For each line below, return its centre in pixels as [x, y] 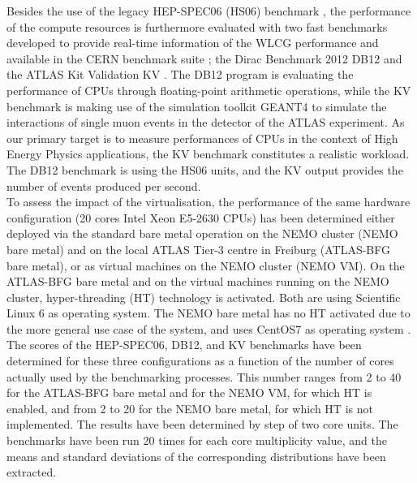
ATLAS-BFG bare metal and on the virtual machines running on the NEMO [198, 281]
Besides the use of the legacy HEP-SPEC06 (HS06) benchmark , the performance [209, 11]
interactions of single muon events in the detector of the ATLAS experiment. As [206, 122]
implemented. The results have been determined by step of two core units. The [202, 424]
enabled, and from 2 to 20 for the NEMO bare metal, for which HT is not [190, 408]
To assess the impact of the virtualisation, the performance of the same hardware [208, 202]
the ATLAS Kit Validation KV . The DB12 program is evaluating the [180, 74]
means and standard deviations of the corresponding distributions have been [196, 456]
